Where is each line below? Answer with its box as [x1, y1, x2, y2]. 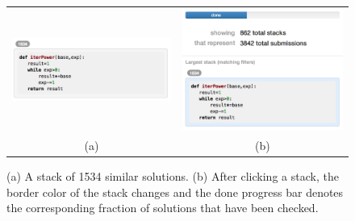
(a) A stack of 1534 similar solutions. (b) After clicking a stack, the [6, 168, 339, 184]
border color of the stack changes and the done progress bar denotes [6, 183, 344, 200]
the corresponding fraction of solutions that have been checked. [6, 199, 319, 216]
